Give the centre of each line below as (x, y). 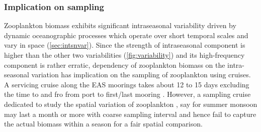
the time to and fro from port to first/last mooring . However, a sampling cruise (127, 94)
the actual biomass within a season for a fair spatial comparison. (103, 124)
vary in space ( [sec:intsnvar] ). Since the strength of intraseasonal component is (125, 45)
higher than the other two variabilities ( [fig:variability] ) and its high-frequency (124, 55)
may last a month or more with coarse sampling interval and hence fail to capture (130, 114)
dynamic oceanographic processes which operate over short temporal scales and (126, 35)
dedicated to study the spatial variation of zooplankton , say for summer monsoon (131, 104)
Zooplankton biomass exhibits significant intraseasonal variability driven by (120, 25)
